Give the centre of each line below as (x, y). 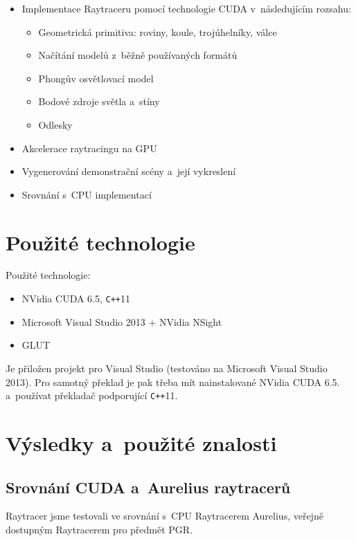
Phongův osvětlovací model (96, 78)
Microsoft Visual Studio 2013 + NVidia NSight (122, 321)
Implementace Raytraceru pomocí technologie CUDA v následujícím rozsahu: (186, 8)
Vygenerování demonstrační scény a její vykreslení (129, 171)
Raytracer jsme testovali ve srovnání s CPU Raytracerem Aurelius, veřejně (164, 516)
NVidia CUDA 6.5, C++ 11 (76, 299)
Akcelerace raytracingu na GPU (89, 148)
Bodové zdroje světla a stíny (99, 101)
